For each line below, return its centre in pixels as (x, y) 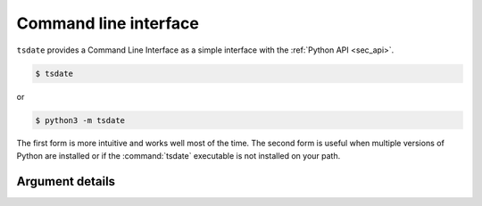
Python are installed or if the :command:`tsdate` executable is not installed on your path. (179, 155)
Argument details (66, 181)
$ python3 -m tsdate (80, 120)
